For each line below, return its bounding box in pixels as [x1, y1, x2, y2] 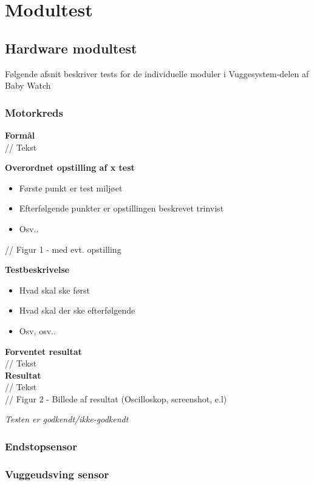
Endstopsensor [5, 439, 77, 453]
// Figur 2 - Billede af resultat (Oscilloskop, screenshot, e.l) [5, 392, 227, 405]
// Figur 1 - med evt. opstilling [5, 243, 121, 255]
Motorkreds [5, 105, 63, 120]
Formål [5, 128, 35, 141]
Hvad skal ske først [19, 283, 90, 296]
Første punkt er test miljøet [19, 181, 123, 194]
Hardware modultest [5, 38, 137, 57]
